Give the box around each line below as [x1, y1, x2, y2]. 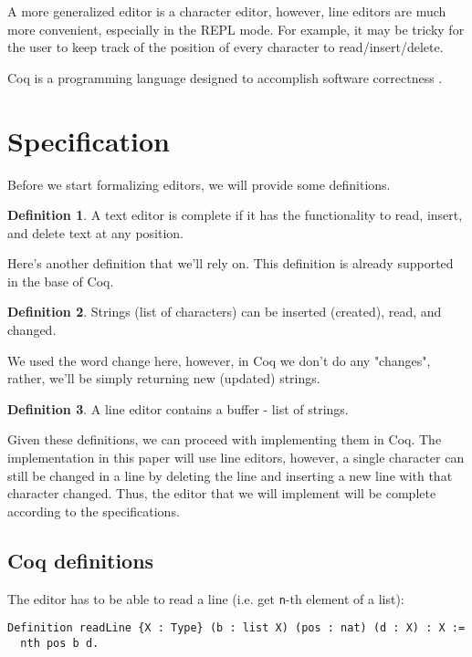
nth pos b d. [20, 636, 100, 650]
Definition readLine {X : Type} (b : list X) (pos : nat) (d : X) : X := [7, 621, 466, 635]
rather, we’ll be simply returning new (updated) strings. [7, 369, 320, 388]
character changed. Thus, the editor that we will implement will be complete [7, 484, 436, 503]
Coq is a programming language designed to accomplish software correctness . [7, 68, 443, 87]
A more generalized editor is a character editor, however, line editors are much [7, 2, 446, 20]
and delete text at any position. [7, 223, 184, 242]
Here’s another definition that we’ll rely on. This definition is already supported [7, 254, 454, 273]
